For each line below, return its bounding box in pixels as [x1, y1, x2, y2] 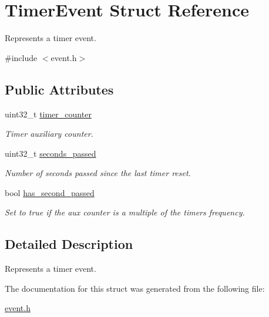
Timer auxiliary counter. [5, 127, 93, 140]
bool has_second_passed [5, 186, 95, 198]
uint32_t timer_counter [5, 107, 92, 120]
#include [5, 51, 38, 63]
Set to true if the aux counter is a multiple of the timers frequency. [5, 206, 245, 218]
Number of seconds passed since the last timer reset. [5, 167, 191, 179]
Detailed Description [5, 235, 133, 253]
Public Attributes [5, 80, 114, 98]
